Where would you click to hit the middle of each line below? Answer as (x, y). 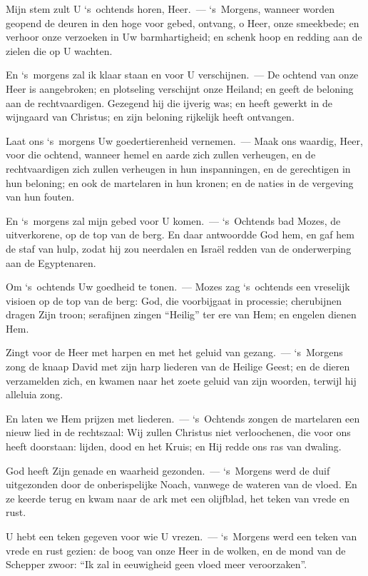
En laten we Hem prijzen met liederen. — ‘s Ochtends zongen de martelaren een (183, 418)
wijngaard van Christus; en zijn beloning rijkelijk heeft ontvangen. (150, 117)
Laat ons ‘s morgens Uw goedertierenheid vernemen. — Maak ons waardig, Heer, (184, 140)
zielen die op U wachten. (59, 50)
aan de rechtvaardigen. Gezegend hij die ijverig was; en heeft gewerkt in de (169, 102)
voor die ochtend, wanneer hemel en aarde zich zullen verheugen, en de (161, 155)
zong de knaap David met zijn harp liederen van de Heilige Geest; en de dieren (178, 367)
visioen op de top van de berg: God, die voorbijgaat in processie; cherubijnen (174, 300)
